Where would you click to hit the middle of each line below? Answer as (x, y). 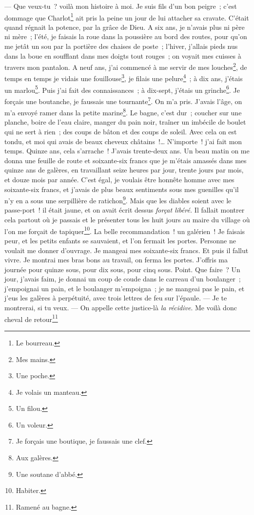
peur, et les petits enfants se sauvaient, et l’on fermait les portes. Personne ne (120, 240)
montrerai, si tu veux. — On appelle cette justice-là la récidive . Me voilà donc (121, 308)
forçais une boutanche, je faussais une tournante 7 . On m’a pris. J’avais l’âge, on (123, 100)
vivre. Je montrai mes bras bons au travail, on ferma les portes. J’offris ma (116, 260)
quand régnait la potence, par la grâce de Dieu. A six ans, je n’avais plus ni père (125, 27)
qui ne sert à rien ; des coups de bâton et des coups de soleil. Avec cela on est (121, 132)
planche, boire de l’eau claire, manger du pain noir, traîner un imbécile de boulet (125, 122)
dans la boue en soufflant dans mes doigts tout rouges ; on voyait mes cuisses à (123, 55)
